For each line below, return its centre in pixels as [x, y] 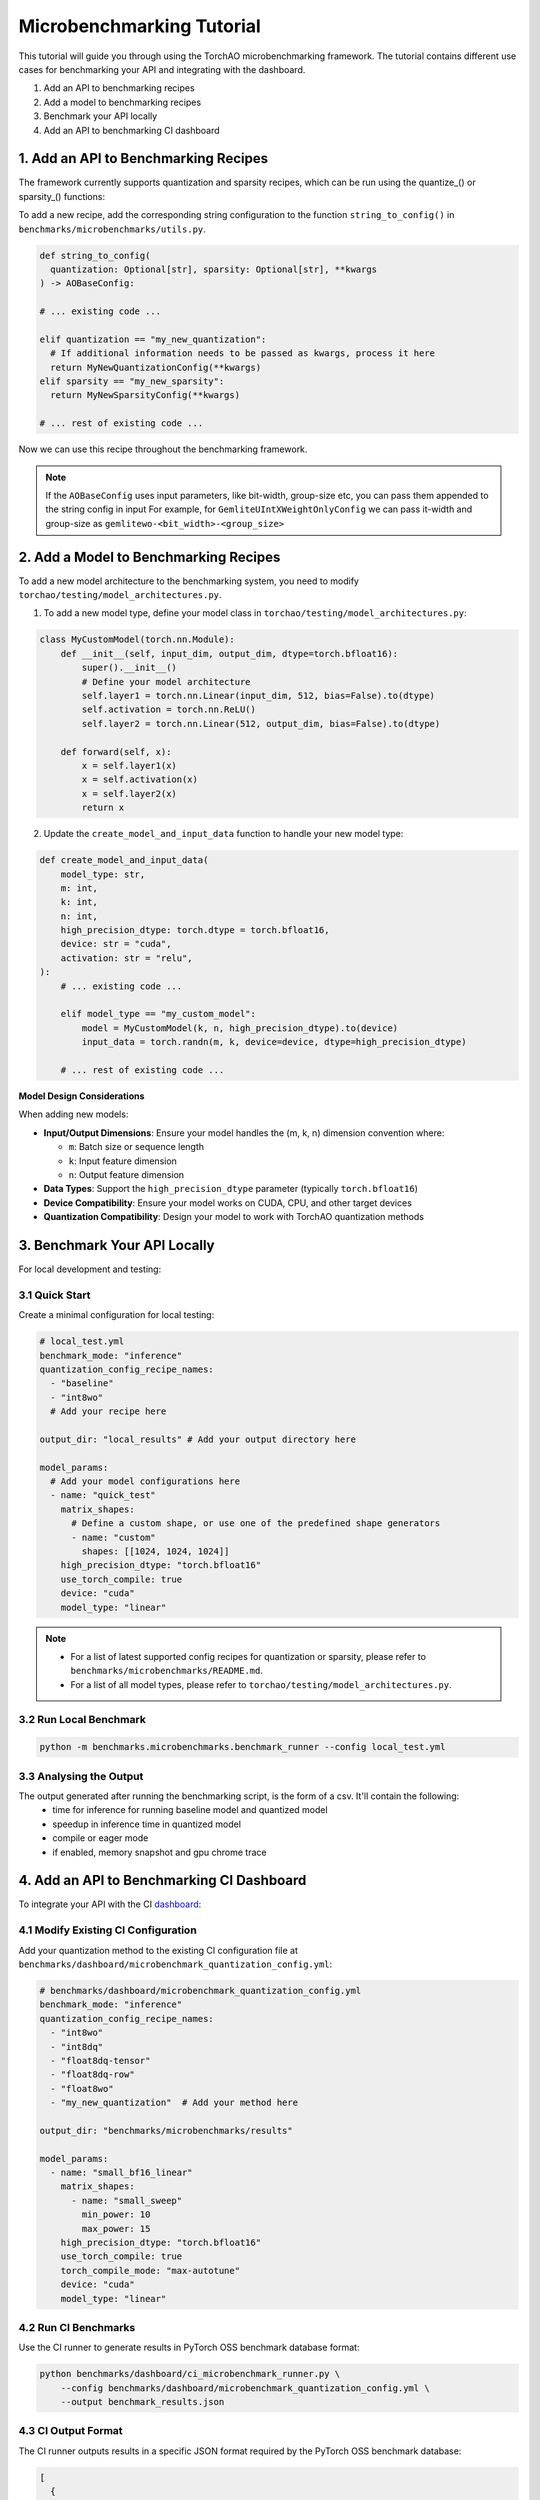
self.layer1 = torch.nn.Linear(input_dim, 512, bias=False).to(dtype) [258, 696]
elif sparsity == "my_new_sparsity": [132, 381]
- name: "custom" [114, 1537]
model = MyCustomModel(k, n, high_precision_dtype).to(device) [240, 1028]
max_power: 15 [116, 2228]
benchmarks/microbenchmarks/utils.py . [112, 229]
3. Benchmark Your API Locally [116, 1245]
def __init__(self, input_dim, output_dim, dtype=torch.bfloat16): [229, 653]
